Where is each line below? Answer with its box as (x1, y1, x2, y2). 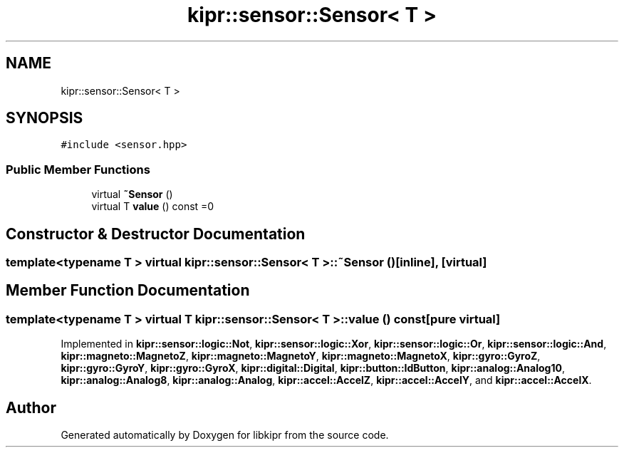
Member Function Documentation (6, 281, 250, 300)
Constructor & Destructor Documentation (6, 224, 306, 243)
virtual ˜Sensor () (91, 188, 173, 201)
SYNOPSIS (6, 109, 83, 127)
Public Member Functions (6, 162, 150, 177)
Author (6, 398, 56, 417)
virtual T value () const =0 (91, 200, 214, 213)
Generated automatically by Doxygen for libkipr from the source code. (61, 429, 389, 442)
